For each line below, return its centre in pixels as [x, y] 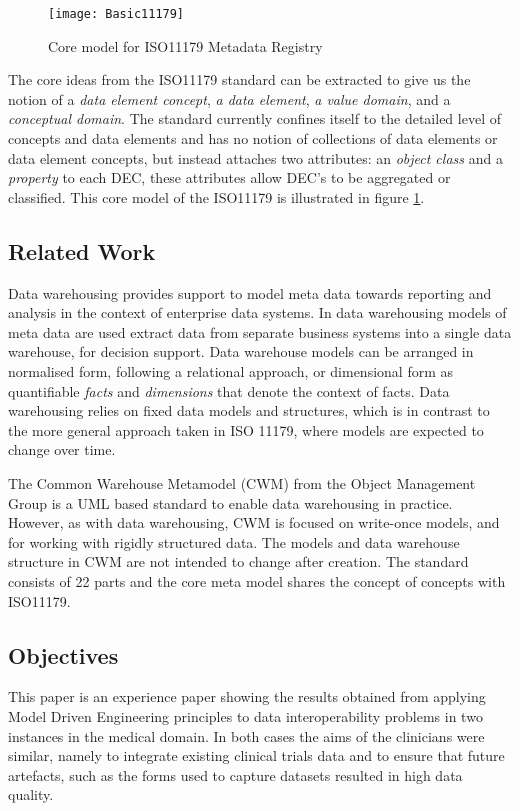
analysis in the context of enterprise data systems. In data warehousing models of [257, 312]
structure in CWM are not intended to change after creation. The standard [238, 561]
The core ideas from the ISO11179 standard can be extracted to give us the [239, 79]
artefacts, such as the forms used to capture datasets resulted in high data [235, 774]
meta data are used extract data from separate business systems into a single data [260, 331]
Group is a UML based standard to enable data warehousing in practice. [230, 502]
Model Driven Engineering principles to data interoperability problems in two [245, 715]
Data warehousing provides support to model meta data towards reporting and [250, 292]
